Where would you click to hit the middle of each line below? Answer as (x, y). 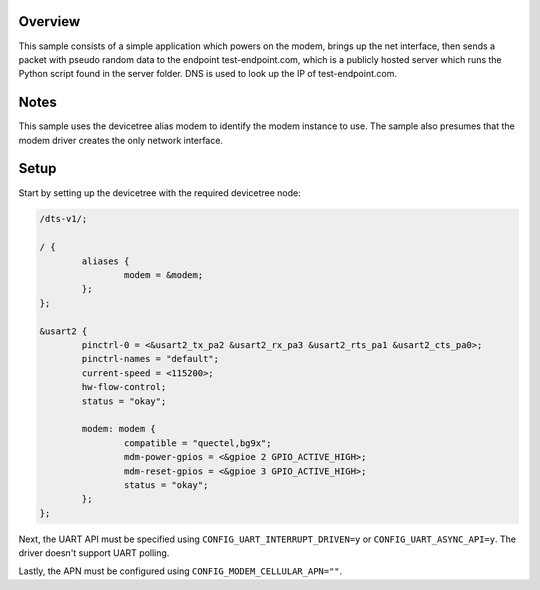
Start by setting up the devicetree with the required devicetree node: (159, 192)
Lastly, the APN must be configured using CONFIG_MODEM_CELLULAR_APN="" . (180, 571)
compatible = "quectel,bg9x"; (197, 443)
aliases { (105, 261)
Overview (49, 21)
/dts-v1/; (63, 219)
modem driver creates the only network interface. (121, 140)
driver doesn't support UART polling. (94, 553)
